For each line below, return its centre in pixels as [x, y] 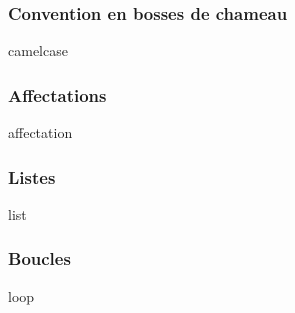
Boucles [39, 258]
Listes [32, 176]
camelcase [38, 50]
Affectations [57, 94]
